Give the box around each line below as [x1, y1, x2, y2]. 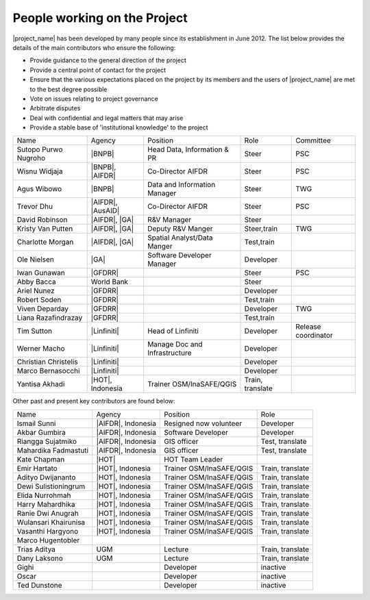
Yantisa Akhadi [16, 379, 65, 389]
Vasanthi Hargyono [16, 526, 79, 536]
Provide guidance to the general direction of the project [29, 56, 186, 64]
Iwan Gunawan [16, 268, 65, 277]
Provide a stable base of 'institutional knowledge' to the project [29, 123, 208, 132]
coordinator [295, 331, 334, 340]
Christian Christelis [16, 357, 78, 366]
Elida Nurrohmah [16, 490, 71, 500]
